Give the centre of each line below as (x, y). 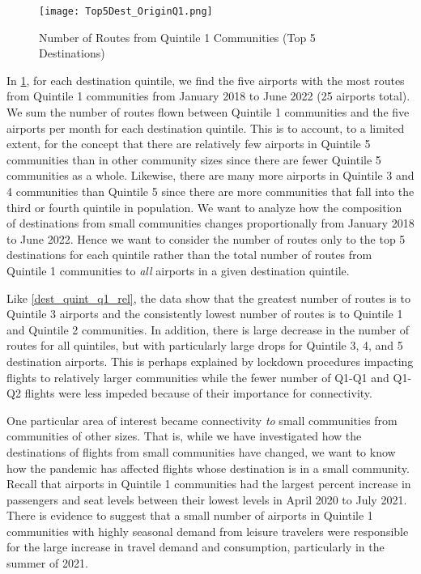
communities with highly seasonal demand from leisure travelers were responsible (208, 531)
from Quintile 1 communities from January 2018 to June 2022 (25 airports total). (208, 96)
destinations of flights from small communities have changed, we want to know (201, 451)
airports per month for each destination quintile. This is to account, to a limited (206, 128)
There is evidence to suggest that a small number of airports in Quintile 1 (190, 515)
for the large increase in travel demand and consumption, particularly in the (196, 547)
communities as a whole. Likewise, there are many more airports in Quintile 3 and (210, 175)
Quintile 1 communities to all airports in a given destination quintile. (178, 270)
